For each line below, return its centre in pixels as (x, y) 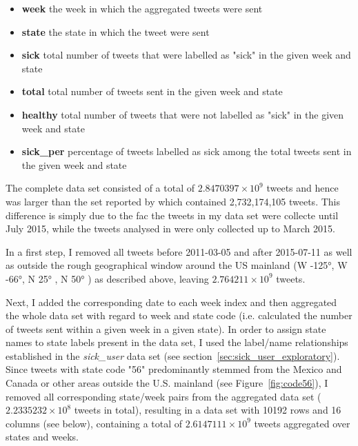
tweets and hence (302, 188)
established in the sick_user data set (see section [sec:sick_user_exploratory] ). (173, 355)
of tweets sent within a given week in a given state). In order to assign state (166, 328)
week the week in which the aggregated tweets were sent (142, 8)
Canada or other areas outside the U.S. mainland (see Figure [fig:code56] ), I (167, 383)
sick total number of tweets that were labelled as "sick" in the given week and (186, 55)
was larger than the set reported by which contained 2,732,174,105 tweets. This (173, 201)
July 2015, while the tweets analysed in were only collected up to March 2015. (170, 229)
